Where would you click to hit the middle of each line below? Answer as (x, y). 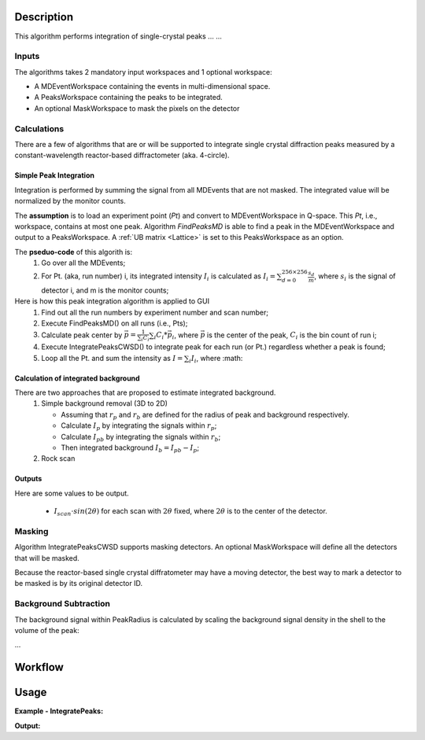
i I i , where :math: (216, 359)
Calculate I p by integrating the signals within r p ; (139, 426)
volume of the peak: (47, 630)
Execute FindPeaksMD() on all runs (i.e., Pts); (115, 323)
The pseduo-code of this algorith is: (74, 252)
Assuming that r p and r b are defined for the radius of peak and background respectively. (205, 415)
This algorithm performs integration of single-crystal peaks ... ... (118, 36)
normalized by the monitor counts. (70, 201)
